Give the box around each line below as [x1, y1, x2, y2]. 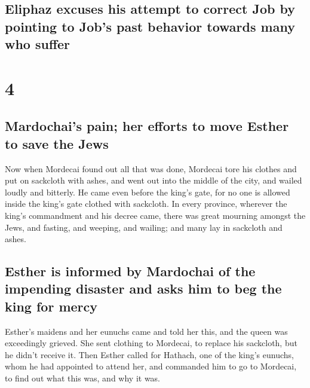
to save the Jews [5, 134, 109, 152]
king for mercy [5, 297, 98, 315]
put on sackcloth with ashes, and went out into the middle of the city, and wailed [5, 174, 302, 187]
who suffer [5, 35, 70, 53]
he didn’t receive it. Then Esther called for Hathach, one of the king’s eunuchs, [5, 348, 294, 360]
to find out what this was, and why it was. [5, 372, 161, 384]
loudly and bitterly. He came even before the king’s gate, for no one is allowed [5, 185, 290, 198]
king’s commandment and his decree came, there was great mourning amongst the [5, 209, 306, 221]
